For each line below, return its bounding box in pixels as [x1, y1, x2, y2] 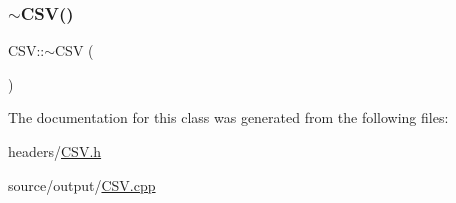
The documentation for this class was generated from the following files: [8, 107, 449, 128]
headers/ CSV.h [8, 141, 102, 161]
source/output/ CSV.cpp [8, 174, 156, 195]
